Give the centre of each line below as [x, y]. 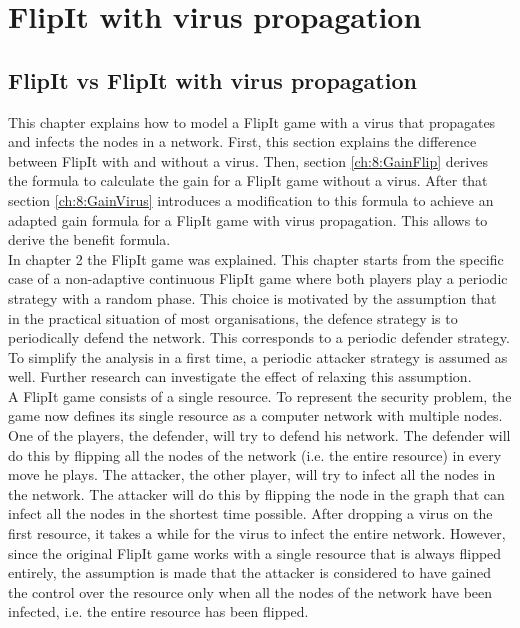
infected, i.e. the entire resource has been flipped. [158, 611]
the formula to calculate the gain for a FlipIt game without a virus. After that [248, 180]
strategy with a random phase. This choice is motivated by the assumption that [252, 297]
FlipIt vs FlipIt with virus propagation [212, 79]
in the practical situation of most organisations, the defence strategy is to [233, 317]
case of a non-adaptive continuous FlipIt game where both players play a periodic [258, 278]
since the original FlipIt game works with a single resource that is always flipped [255, 552]
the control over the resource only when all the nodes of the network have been [250, 591]
